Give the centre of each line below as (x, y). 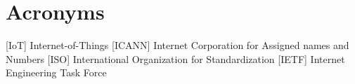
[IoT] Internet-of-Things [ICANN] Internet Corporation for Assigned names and (177, 45)
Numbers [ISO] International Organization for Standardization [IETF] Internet (175, 58)
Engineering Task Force (56, 72)
